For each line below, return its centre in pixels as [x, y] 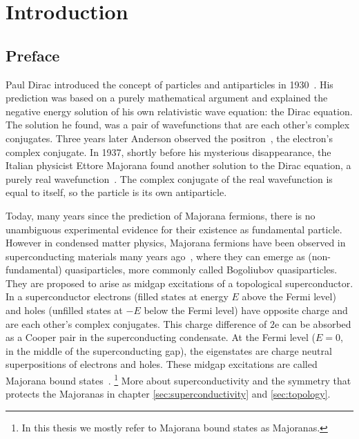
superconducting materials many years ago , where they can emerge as [155, 256]
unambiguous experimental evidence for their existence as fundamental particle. [174, 229]
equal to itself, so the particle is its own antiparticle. [116, 192]
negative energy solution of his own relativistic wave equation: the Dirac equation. [179, 111]
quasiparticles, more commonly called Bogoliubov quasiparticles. [201, 270]
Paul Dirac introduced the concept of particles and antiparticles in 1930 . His [169, 84]
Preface [33, 55]
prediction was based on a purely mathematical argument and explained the [167, 98]
